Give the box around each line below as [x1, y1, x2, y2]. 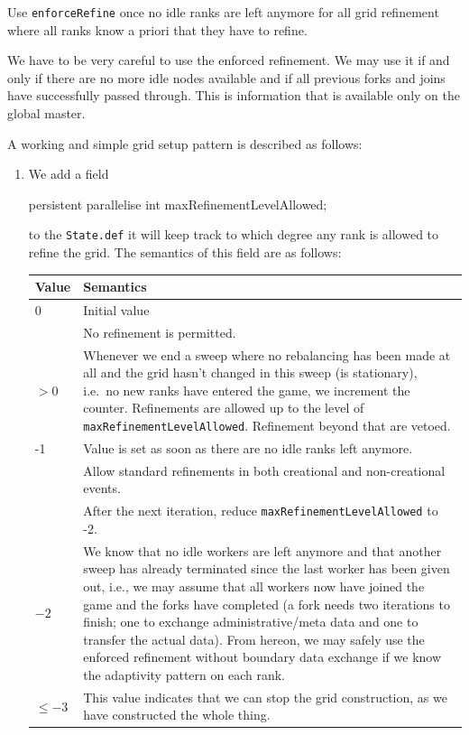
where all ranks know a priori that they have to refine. [7, 20, 308, 39]
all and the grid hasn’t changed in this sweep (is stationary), [83, 363, 418, 382]
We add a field [28, 164, 109, 183]
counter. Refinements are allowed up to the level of [83, 398, 364, 417]
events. [83, 479, 121, 498]
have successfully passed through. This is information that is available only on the [7, 86, 460, 105]
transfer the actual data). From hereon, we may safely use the [83, 629, 425, 648]
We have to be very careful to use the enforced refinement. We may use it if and [7, 51, 450, 70]
